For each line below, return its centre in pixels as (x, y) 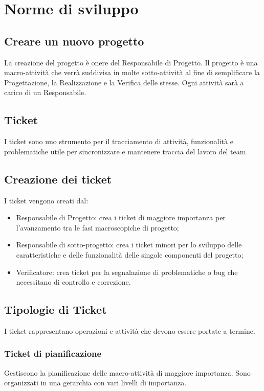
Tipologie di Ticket (56, 309)
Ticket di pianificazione (53, 353)
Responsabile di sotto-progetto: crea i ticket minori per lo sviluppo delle (129, 245)
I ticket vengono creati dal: (46, 200)
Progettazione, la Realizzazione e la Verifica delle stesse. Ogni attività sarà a (124, 82)
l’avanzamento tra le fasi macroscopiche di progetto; (97, 227)
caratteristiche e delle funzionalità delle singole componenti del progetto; (130, 254)
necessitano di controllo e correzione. (73, 282)
